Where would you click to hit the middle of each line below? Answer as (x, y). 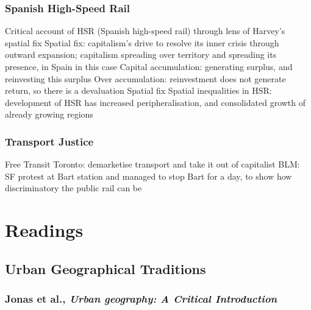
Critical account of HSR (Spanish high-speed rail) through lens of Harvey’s (145, 31)
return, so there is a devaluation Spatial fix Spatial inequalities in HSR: (138, 90)
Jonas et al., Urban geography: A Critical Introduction (141, 299)
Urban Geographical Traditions (105, 268)
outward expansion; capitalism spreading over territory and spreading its (141, 55)
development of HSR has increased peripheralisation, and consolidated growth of (155, 102)
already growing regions (49, 114)
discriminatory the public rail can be (73, 188)
